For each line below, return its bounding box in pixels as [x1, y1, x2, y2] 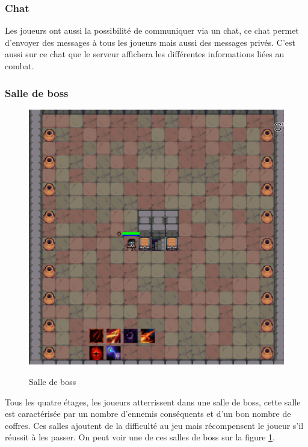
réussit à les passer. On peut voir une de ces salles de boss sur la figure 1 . [5, 431, 275, 443]
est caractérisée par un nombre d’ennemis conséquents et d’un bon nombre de [5, 407, 291, 420]
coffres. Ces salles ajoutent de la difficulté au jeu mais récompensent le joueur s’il [5, 419, 304, 431]
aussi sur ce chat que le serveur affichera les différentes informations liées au [5, 48, 285, 60]
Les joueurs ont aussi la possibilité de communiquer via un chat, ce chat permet [5, 24, 299, 37]
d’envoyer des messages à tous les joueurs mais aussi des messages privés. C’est [5, 36, 296, 48]
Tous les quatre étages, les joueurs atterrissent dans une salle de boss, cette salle [5, 395, 301, 408]
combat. [5, 60, 34, 72]
